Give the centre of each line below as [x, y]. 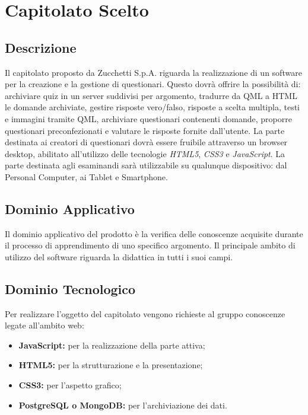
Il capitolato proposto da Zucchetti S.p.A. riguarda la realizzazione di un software [153, 72]
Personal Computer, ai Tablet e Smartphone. [86, 176]
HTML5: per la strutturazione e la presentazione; [111, 365]
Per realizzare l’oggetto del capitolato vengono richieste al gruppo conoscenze [145, 313]
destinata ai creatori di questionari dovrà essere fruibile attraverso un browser [146, 142]
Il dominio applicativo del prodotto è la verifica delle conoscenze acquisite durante [154, 233]
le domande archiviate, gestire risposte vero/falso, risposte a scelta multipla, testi [152, 107]
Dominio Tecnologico [70, 288]
